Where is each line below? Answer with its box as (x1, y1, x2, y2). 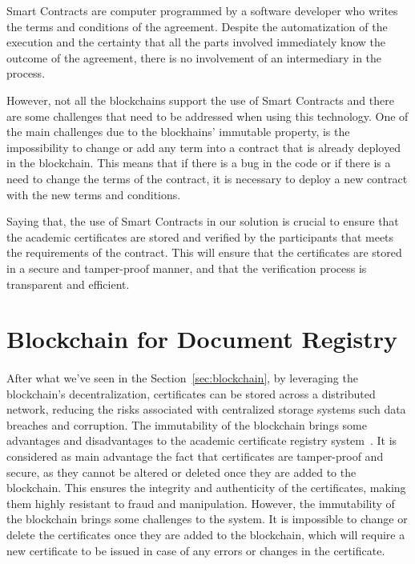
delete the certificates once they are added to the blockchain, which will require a (6, 526, 405, 542)
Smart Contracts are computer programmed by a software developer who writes (6, 2, 398, 18)
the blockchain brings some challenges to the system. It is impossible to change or (6, 510, 408, 527)
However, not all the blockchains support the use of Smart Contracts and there (6, 91, 394, 108)
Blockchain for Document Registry (6, 322, 397, 355)
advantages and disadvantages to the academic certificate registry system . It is (6, 432, 397, 449)
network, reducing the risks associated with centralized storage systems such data (6, 401, 406, 418)
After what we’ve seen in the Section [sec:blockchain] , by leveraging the (6, 370, 358, 386)
